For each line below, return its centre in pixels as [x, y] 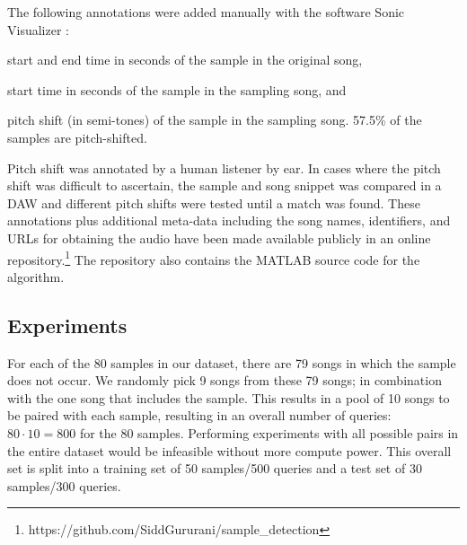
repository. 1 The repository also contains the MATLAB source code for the [214, 258]
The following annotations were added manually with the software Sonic [206, 12]
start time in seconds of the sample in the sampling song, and [177, 89]
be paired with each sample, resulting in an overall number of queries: [199, 415]
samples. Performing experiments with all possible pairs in [298, 432]
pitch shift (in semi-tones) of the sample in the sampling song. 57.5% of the [215, 120]
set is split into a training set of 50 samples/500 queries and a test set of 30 [215, 468]
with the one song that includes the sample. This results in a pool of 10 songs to [229, 397]
